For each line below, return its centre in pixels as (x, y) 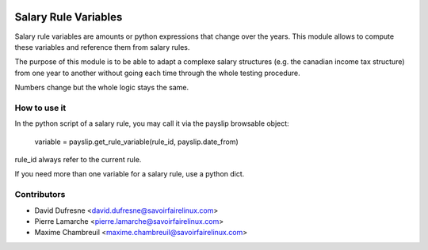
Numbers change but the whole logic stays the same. (102, 88)
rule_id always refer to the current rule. (78, 159)
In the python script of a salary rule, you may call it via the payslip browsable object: (152, 123)
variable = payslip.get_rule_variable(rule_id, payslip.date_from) (137, 142)
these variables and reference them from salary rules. (102, 47)
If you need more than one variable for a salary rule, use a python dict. (130, 174)
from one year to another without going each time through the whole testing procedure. (157, 73)
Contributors (40, 195)
